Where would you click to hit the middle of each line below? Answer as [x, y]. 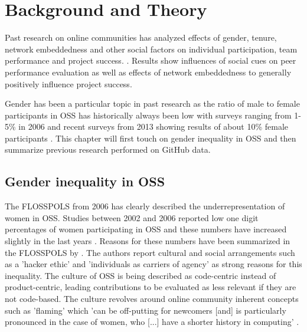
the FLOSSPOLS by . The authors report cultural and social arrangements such [150, 252]
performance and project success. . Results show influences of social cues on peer [151, 60]
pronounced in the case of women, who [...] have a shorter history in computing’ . [152, 322]
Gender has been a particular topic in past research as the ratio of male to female [152, 103]
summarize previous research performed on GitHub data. [108, 149]
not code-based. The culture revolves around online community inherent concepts [152, 299]
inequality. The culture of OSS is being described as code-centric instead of [141, 275]
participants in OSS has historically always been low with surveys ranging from [148, 115]
